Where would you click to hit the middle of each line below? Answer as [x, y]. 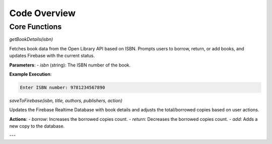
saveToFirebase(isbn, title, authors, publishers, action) [66, 100]
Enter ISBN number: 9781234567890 [62, 87]
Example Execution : [30, 74]
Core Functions [36, 27]
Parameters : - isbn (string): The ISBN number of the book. [70, 65]
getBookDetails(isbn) [31, 39]
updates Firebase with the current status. [52, 56]
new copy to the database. [37, 126]
